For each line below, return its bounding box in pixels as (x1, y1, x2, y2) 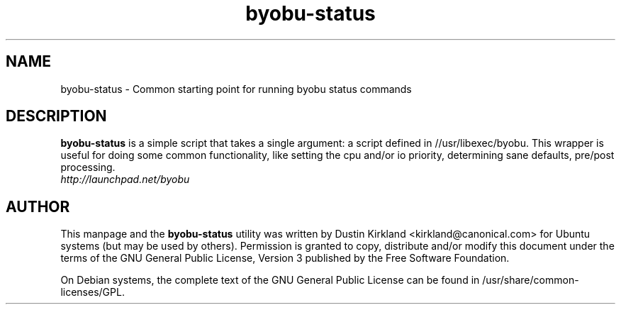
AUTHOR (6, 197, 70, 216)
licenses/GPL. (60, 286, 125, 299)
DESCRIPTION (6, 107, 107, 126)
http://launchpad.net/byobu (60, 173, 190, 186)
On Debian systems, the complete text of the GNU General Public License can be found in (60, 274, 480, 287)
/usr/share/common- (482, 274, 579, 287)
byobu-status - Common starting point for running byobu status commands (60, 82, 412, 95)
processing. (60, 161, 116, 174)
